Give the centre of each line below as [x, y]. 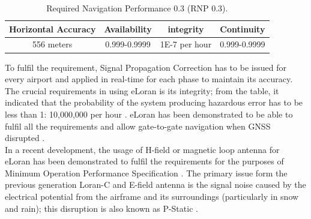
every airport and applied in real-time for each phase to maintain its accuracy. [149, 79]
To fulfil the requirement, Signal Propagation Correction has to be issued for [146, 67]
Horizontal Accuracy [53, 28]
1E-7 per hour [186, 44]
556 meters [53, 44]
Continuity [243, 28]
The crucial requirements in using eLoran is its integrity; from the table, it [142, 90]
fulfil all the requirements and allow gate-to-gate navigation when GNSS [138, 126]
